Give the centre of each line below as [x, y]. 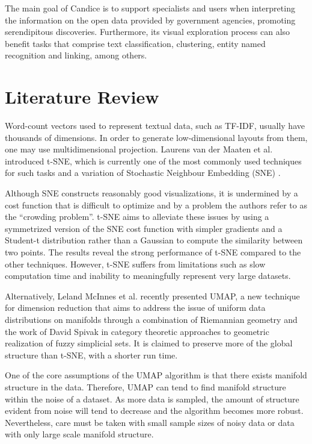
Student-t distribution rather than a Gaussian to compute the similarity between [154, 240]
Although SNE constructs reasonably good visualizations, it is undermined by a [151, 193]
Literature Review [82, 97]
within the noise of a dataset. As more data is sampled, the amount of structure [152, 399]
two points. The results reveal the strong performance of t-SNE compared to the [153, 252]
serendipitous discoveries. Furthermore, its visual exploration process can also [148, 32]
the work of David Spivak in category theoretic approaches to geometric [137, 331]
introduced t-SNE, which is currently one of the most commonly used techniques [153, 161]
